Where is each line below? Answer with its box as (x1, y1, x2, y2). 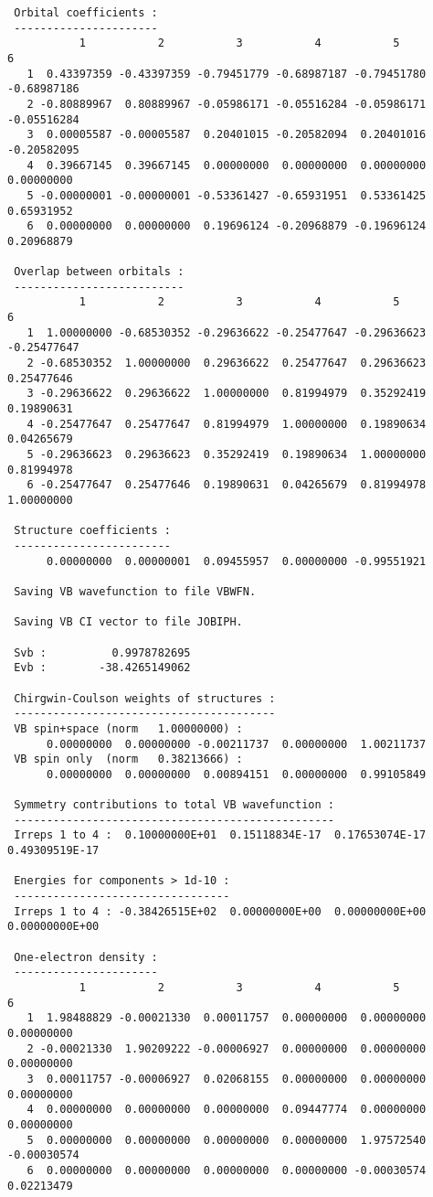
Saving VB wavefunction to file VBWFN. (14, 584, 257, 598)
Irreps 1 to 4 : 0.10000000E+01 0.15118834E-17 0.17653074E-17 (14, 828, 427, 842)
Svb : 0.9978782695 (14, 646, 191, 659)
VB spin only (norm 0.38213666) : (14, 753, 243, 766)
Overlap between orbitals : (14, 265, 185, 279)
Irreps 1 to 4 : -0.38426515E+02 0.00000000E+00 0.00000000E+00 (14, 904, 427, 918)
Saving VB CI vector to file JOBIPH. (14, 615, 243, 629)
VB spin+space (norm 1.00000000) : (14, 721, 243, 735)
